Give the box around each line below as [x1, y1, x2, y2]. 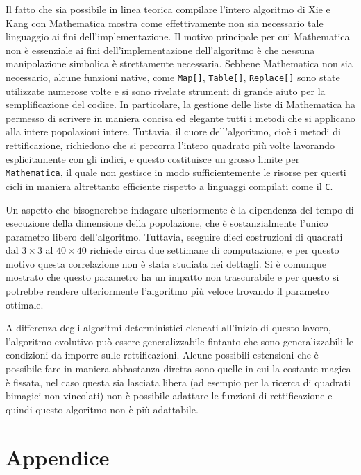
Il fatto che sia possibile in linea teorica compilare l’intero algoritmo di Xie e [6, 2, 330, 16]
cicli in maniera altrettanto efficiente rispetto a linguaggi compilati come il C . [6, 178, 333, 193]
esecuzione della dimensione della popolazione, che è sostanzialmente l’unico [6, 216, 328, 230]
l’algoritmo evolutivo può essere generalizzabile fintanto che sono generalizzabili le [6, 334, 353, 348]
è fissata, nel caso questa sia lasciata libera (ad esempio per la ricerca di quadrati [6, 374, 351, 389]
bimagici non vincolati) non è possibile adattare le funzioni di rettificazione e [6, 388, 333, 403]
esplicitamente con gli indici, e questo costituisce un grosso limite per [6, 151, 300, 166]
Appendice [6, 442, 110, 471]
